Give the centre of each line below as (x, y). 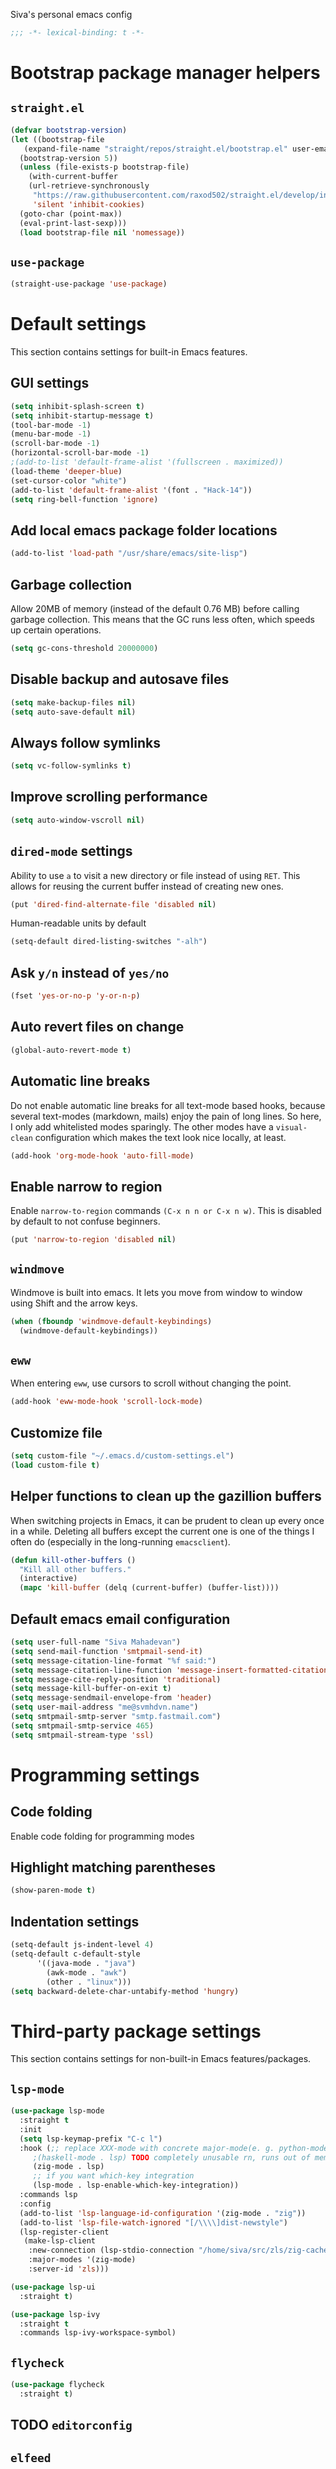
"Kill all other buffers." (75, 1569)
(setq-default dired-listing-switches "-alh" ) (109, 942)
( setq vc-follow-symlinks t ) (71, 766)
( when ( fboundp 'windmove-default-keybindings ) (111, 1321)
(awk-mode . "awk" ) (87, 1972)
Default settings (78, 324)
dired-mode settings (71, 851)
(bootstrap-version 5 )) (68, 158)
